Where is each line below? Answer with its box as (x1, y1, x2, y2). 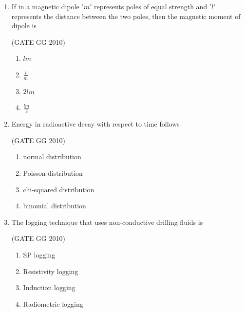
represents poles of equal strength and (94, 1, 207, 11)
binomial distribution (23, 201, 86, 211)
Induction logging (23, 282, 75, 293)
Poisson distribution (23, 168, 83, 178)
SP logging (23, 249, 56, 259)
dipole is (11, 20, 37, 31)
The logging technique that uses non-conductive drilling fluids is (11, 217, 203, 227)
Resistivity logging (23, 266, 78, 276)
